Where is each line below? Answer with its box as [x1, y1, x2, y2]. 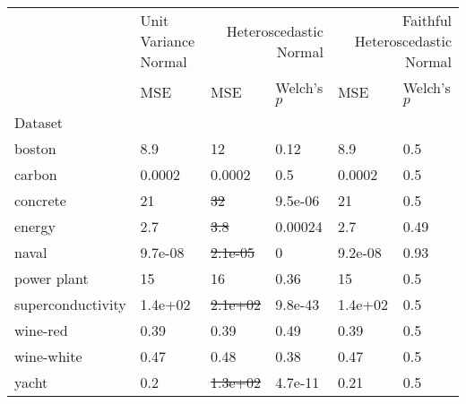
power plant [14, 268, 89, 288]
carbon [14, 164, 57, 185]
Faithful [402, 10, 452, 30]
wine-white [14, 346, 82, 366]
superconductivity [14, 294, 126, 314]
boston [14, 138, 56, 159]
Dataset [14, 112, 64, 133]
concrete [14, 190, 66, 211]
